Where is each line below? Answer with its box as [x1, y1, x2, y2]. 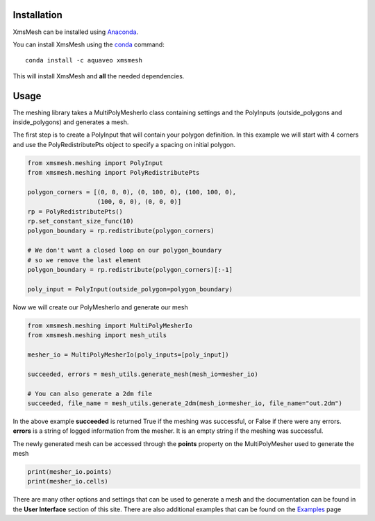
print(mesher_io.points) [27, 468, 112, 476]
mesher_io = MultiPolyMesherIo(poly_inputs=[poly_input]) [27, 350, 229, 359]
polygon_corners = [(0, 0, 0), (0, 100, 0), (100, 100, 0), [27, 188, 237, 196]
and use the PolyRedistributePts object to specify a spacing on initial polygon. [12, 140, 236, 148]
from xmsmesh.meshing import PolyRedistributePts [27, 169, 200, 177]
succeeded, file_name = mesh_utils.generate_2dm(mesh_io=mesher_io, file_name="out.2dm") [27, 399, 343, 407]
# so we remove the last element [27, 256, 142, 264]
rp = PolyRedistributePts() [27, 207, 123, 215]
